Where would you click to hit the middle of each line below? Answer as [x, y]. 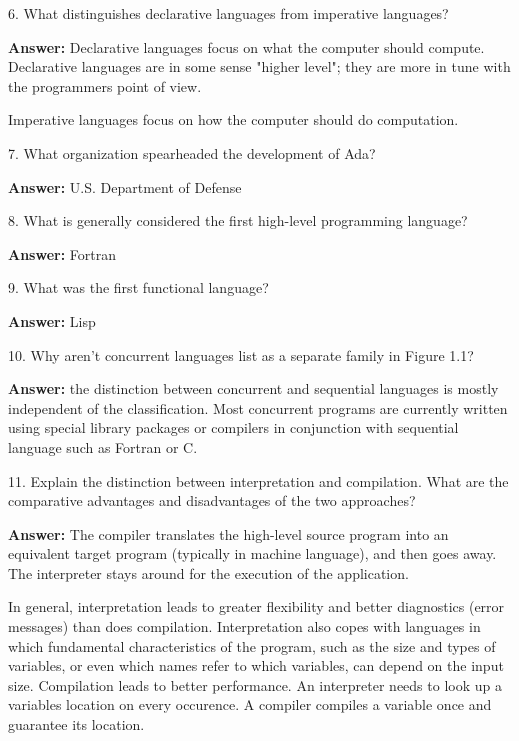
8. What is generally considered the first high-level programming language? [238, 220]
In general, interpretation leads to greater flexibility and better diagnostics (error [256, 606]
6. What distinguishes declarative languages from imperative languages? [228, 13]
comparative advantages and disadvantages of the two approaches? [212, 500]
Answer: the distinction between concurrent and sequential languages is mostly [253, 388]
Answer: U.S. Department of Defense [125, 186]
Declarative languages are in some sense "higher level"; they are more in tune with [259, 66]
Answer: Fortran [62, 253]
